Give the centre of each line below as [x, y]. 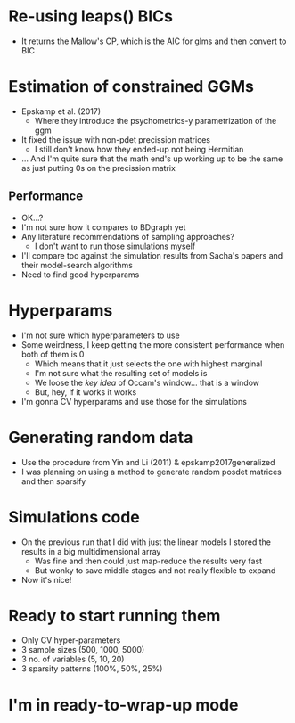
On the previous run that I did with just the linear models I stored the [146, 542]
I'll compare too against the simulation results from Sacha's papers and [152, 255]
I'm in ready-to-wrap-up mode [123, 705]
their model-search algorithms [77, 265]
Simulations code [74, 517]
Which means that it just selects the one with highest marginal [148, 364]
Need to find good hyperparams [80, 275]
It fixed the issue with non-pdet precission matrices [116, 139]
